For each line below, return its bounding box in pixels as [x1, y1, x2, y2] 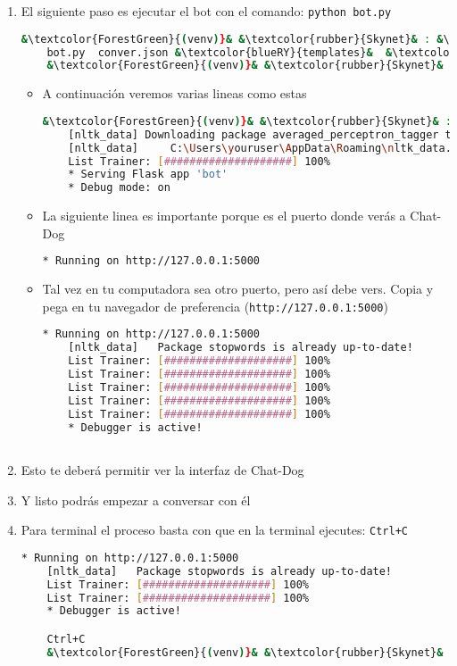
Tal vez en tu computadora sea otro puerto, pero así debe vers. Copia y [42, 279, 434, 298]
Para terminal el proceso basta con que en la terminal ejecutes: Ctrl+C [21, 520, 408, 539]
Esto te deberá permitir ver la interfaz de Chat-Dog [21, 461, 304, 479]
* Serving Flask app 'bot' [68, 168, 228, 181]
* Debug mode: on [68, 181, 170, 195]
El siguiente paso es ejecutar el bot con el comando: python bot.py [21, 2, 392, 20]
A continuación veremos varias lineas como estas [42, 84, 307, 103]
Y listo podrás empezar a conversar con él [21, 490, 251, 509]
